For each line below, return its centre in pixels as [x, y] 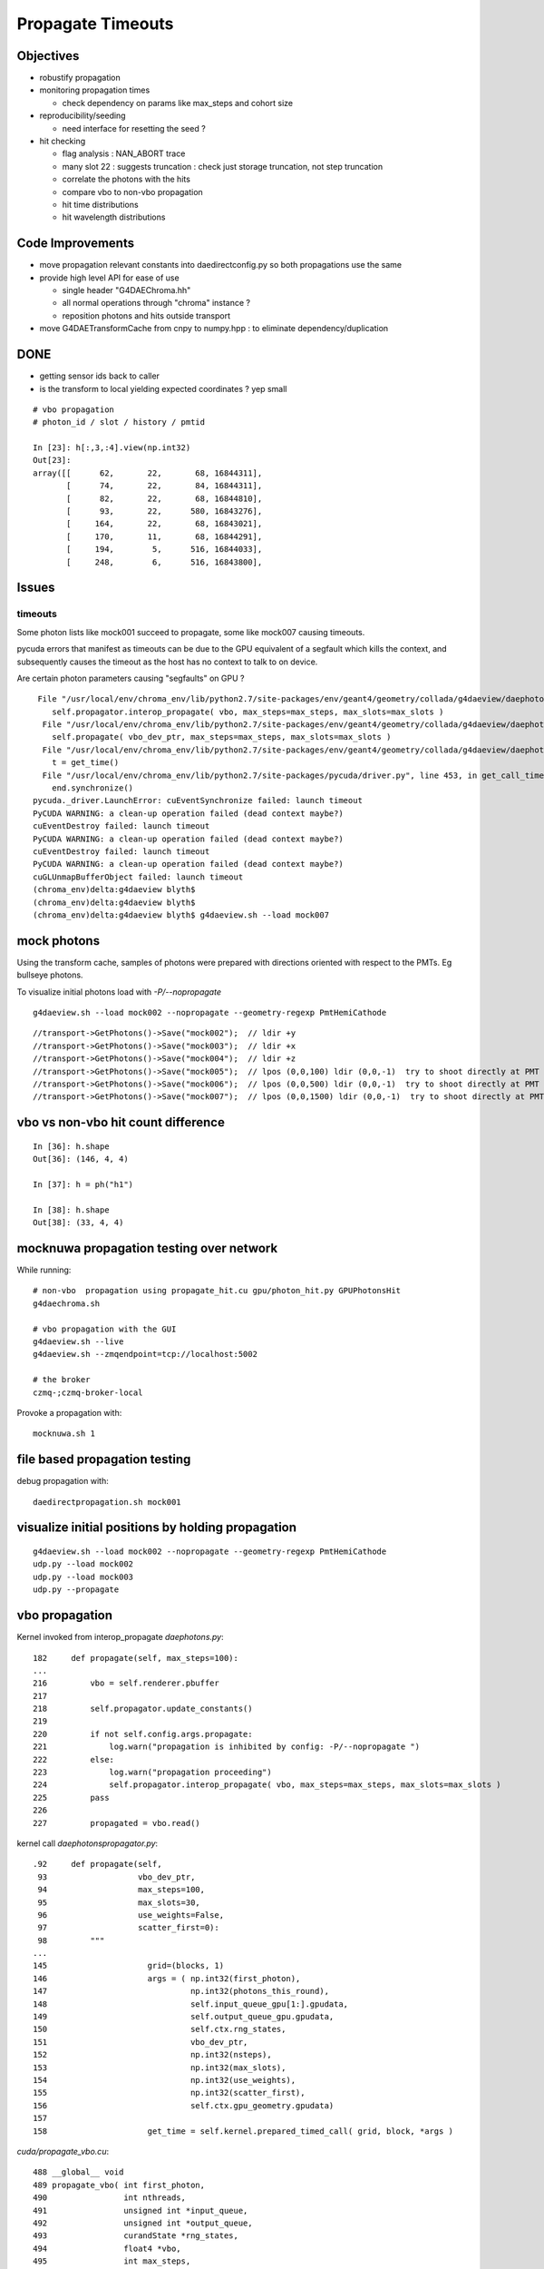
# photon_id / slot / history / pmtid [119, 422]
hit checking [63, 142]
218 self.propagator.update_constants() [143, 1709]
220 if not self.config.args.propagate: [143, 1734]
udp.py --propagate [76, 1590]
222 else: [74, 1759]
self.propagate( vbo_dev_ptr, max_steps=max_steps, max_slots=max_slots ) [221, 737]
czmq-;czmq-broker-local [88, 1392]
